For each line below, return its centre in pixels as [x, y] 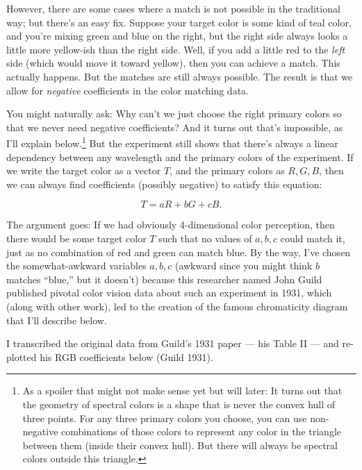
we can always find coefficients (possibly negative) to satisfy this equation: [164, 184]
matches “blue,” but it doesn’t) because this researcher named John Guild [164, 279]
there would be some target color [76, 238]
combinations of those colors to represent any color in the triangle [201, 431]
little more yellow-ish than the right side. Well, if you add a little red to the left [176, 49]
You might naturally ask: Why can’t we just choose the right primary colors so [174, 114]
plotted [22, 356]
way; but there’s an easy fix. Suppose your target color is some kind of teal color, [179, 22]
